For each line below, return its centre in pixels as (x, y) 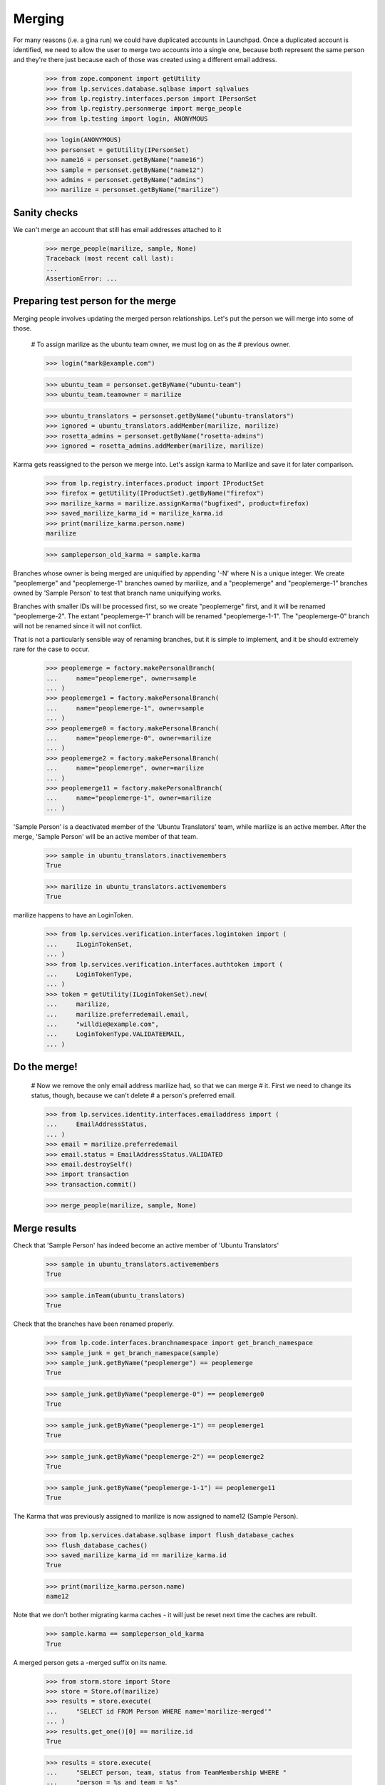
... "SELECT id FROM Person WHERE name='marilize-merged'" (159, 1711)
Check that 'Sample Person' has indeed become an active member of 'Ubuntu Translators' (146, 1245)
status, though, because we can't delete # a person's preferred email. (134, 1095)
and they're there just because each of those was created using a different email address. (145, 60)
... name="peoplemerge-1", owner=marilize (129, 798)
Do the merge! (45, 1067)
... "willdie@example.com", (103, 1024)
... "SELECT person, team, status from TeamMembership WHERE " (166, 1773)
